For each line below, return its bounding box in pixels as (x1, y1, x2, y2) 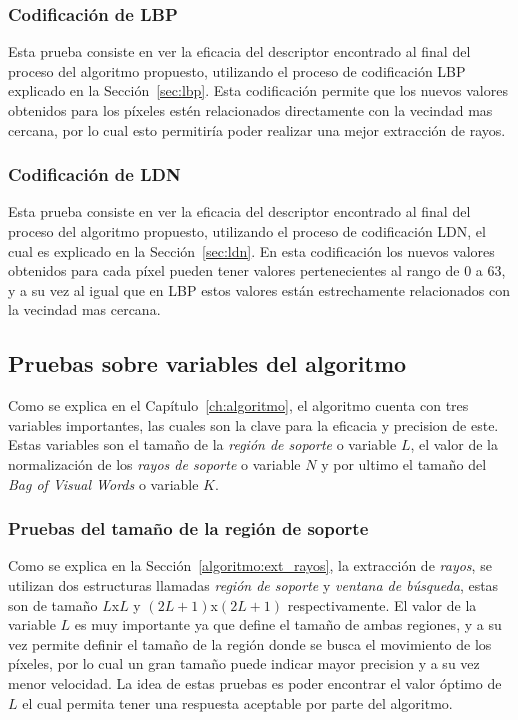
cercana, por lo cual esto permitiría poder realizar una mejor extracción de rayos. (8, 119, 506, 140)
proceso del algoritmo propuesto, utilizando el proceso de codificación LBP (8, 60, 466, 81)
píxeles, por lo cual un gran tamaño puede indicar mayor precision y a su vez (8, 653, 480, 674)
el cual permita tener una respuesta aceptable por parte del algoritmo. (22, 692, 453, 713)
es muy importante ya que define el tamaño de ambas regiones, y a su (74, 614, 502, 635)
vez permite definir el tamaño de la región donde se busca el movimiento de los (8, 633, 492, 654)
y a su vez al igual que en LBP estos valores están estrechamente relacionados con (8, 279, 511, 300)
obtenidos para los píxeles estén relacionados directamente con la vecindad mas (8, 100, 493, 120)
